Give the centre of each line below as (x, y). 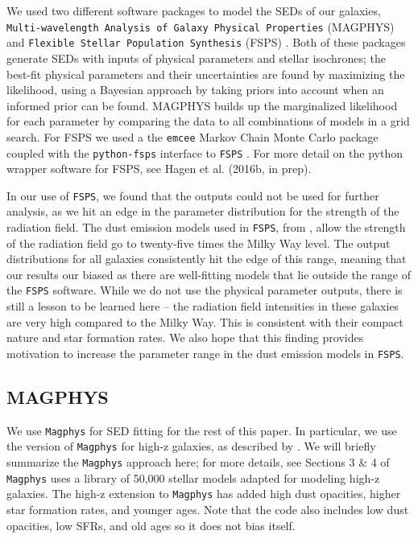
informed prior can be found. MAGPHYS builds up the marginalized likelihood (202, 105)
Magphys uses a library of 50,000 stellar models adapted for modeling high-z (193, 477)
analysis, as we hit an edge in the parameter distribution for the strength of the (203, 211)
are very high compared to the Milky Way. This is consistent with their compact (205, 321)
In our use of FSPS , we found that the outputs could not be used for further (193, 195)
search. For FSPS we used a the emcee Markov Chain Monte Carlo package (192, 136)
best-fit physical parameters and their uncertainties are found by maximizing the (206, 74)
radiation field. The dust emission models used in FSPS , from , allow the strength (206, 227)
